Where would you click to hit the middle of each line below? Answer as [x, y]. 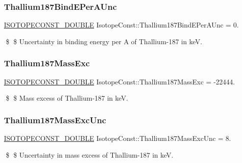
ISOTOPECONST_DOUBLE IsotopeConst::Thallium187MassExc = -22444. [120, 81]
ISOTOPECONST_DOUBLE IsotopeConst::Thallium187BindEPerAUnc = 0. [121, 25]
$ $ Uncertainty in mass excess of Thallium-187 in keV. [89, 154]
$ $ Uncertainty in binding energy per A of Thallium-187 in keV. [104, 41]
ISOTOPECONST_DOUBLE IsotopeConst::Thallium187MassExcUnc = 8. [118, 138]
